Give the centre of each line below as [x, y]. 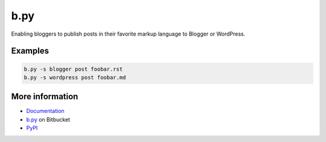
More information [45, 97]
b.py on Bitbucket [48, 119]
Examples [30, 51]
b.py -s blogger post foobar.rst [73, 69]
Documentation [45, 111]
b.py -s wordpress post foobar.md [75, 77]
